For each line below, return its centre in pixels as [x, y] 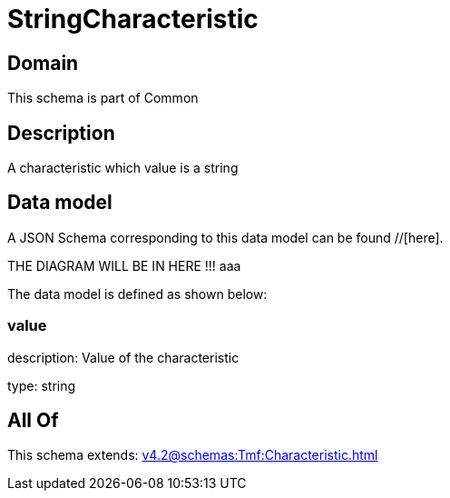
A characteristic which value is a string [123, 168]
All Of [33, 421]
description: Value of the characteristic [123, 357]
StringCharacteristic [133, 19]
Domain [43, 63]
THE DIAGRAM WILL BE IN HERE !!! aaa [124, 265]
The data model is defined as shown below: [137, 294]
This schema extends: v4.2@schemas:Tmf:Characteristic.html [193, 455]
